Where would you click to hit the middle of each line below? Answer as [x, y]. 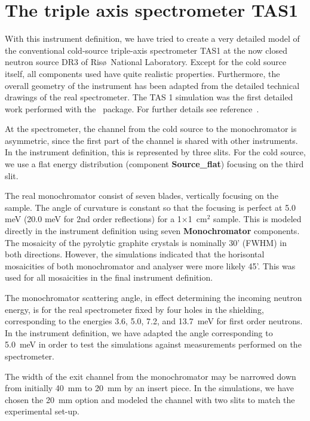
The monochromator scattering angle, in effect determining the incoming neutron [154, 297]
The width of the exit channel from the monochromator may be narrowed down [151, 376]
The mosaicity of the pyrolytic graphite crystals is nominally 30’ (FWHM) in [146, 242]
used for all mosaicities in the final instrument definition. [109, 277]
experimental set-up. [42, 411]
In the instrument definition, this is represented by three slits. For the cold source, [155, 152]
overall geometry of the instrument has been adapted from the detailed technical [152, 85]
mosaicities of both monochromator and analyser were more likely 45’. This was [150, 265]
